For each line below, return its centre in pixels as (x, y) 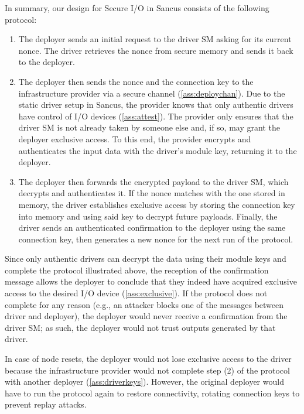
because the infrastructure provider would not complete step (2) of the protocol (147, 370)
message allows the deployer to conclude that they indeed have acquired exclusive (151, 281)
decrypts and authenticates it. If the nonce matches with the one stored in (152, 193)
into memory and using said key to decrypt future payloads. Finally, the (148, 216)
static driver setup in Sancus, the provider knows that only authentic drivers (156, 105)
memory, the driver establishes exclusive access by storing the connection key (157, 204)
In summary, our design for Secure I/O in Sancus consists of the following (137, 8)
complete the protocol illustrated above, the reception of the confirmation (137, 270)
